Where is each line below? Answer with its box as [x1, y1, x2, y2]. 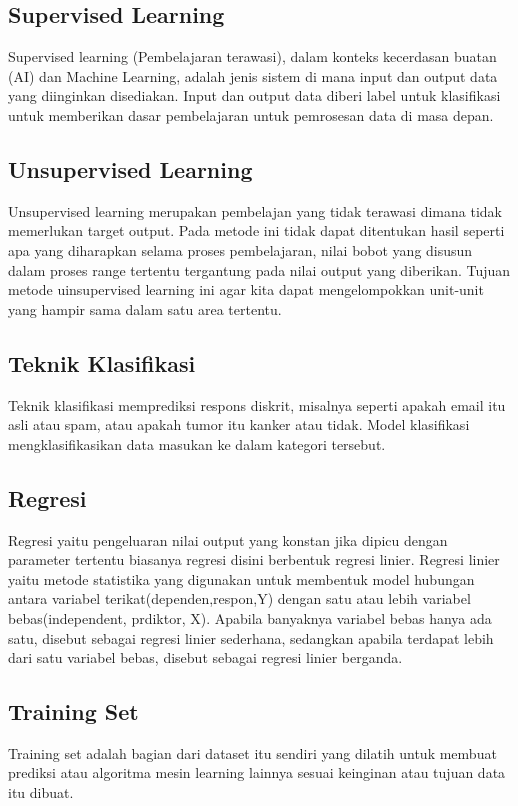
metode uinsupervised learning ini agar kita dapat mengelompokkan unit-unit [8, 279, 484, 300]
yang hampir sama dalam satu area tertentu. [8, 298, 282, 319]
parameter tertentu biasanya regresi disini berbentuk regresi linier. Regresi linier [8, 549, 500, 570]
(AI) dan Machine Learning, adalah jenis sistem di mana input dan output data [8, 65, 498, 86]
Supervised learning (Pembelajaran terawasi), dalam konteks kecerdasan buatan [8, 46, 497, 67]
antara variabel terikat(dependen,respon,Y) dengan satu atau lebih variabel [8, 588, 471, 609]
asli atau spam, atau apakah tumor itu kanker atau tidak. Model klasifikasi [8, 414, 470, 435]
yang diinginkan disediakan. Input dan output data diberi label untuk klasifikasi [8, 85, 501, 106]
